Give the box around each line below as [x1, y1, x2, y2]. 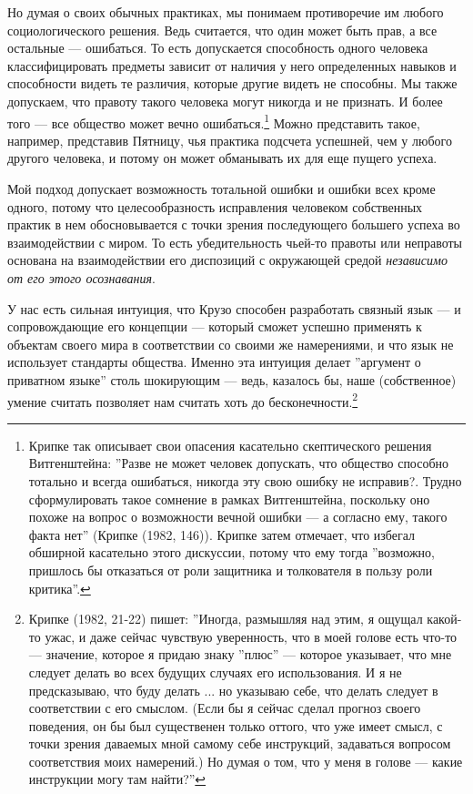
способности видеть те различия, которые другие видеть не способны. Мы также [7, 74, 458, 93]
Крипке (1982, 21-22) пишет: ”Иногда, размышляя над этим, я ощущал [28, 609, 423, 628]
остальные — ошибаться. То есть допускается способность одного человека [7, 38, 428, 57]
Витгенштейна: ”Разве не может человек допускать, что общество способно [28, 453, 449, 473]
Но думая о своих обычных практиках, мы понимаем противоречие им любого [7, 3, 444, 21]
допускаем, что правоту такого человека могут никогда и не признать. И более [7, 91, 443, 110]
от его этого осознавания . [7, 268, 156, 287]
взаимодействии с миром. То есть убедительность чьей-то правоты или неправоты [7, 232, 463, 251]
